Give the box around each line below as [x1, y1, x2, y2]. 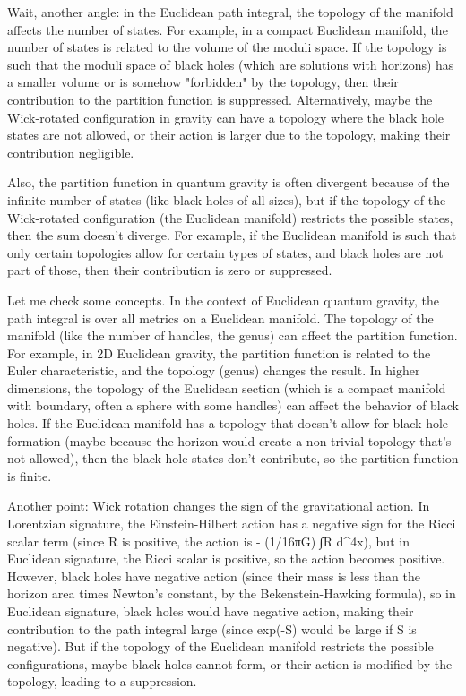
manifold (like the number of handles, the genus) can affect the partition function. [7, 326, 458, 345]
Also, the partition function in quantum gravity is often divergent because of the [7, 173, 450, 192]
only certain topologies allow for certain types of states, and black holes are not [7, 243, 444, 262]
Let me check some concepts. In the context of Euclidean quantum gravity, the [7, 290, 439, 309]
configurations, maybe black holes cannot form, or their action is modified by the [7, 654, 453, 673]
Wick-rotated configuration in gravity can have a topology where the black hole [7, 107, 444, 126]
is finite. [7, 466, 52, 485]
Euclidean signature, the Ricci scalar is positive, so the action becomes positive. [7, 549, 445, 568]
